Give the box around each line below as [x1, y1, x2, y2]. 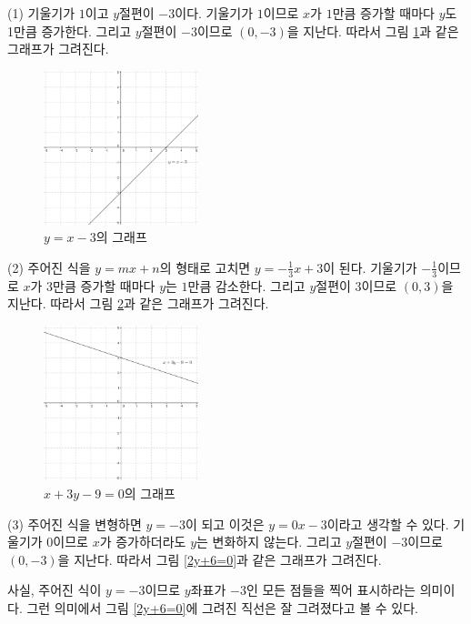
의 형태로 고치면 [159, 257, 251, 277]
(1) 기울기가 [7, 4, 75, 22]
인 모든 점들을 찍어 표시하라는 [246, 580, 416, 599]
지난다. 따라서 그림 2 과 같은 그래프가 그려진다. [7, 294, 269, 313]
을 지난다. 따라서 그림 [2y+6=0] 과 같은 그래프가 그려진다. [57, 549, 382, 569]
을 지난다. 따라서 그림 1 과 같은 [286, 21, 459, 40]
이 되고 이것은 [185, 514, 265, 533]
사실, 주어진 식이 [7, 580, 102, 599]
